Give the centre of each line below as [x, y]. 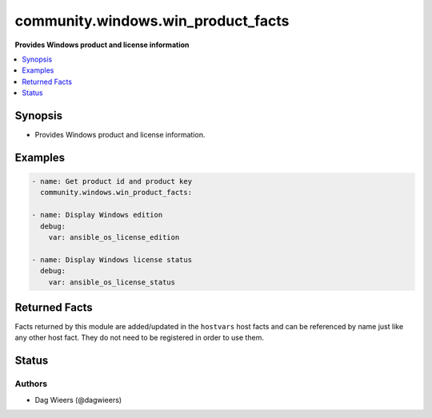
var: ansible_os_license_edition [114, 237]
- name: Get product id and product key [112, 181]
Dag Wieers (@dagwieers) [78, 400]
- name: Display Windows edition [97, 215]
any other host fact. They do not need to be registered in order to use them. [139, 338]
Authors [31, 384]
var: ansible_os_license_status [112, 282]
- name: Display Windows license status [112, 259]
